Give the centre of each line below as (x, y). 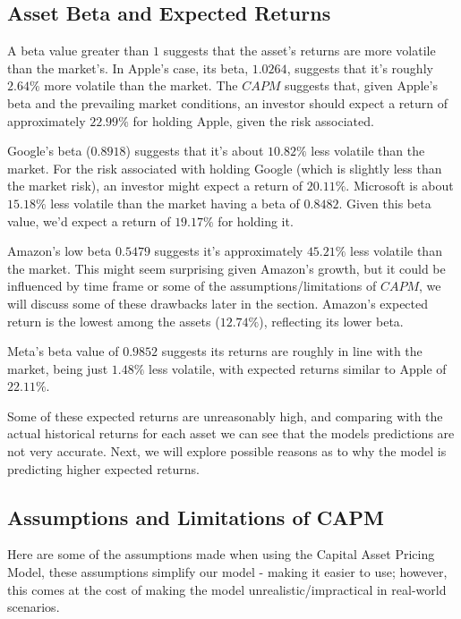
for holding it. (256, 220)
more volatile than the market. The (141, 85)
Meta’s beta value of (63, 351)
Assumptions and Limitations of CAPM (196, 517)
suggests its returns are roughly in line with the (292, 351)
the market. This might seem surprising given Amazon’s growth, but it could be (226, 268)
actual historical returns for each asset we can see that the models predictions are (231, 433)
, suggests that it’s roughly (360, 68)
